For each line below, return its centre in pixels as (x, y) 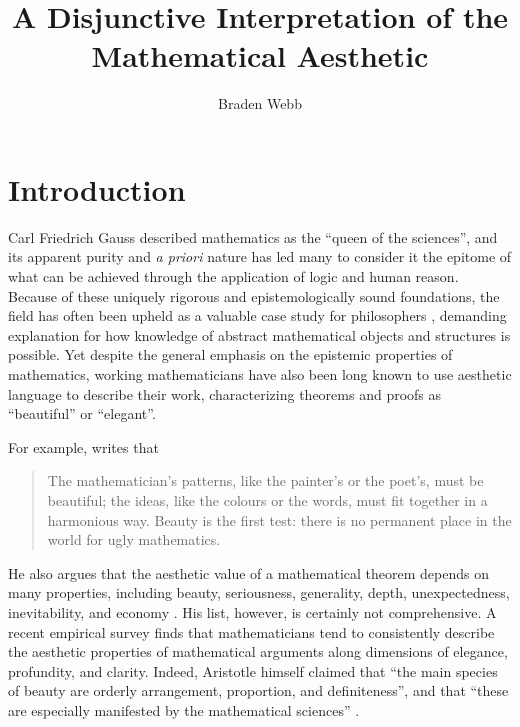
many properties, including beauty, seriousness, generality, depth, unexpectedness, (259, 592)
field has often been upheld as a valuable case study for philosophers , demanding (257, 315)
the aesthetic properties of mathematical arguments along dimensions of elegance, (258, 651)
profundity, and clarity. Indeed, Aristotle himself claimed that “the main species (253, 670)
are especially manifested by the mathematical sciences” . (184, 709)
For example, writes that (83, 446)
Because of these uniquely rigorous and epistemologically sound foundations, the (254, 295)
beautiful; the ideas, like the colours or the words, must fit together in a (267, 499)
